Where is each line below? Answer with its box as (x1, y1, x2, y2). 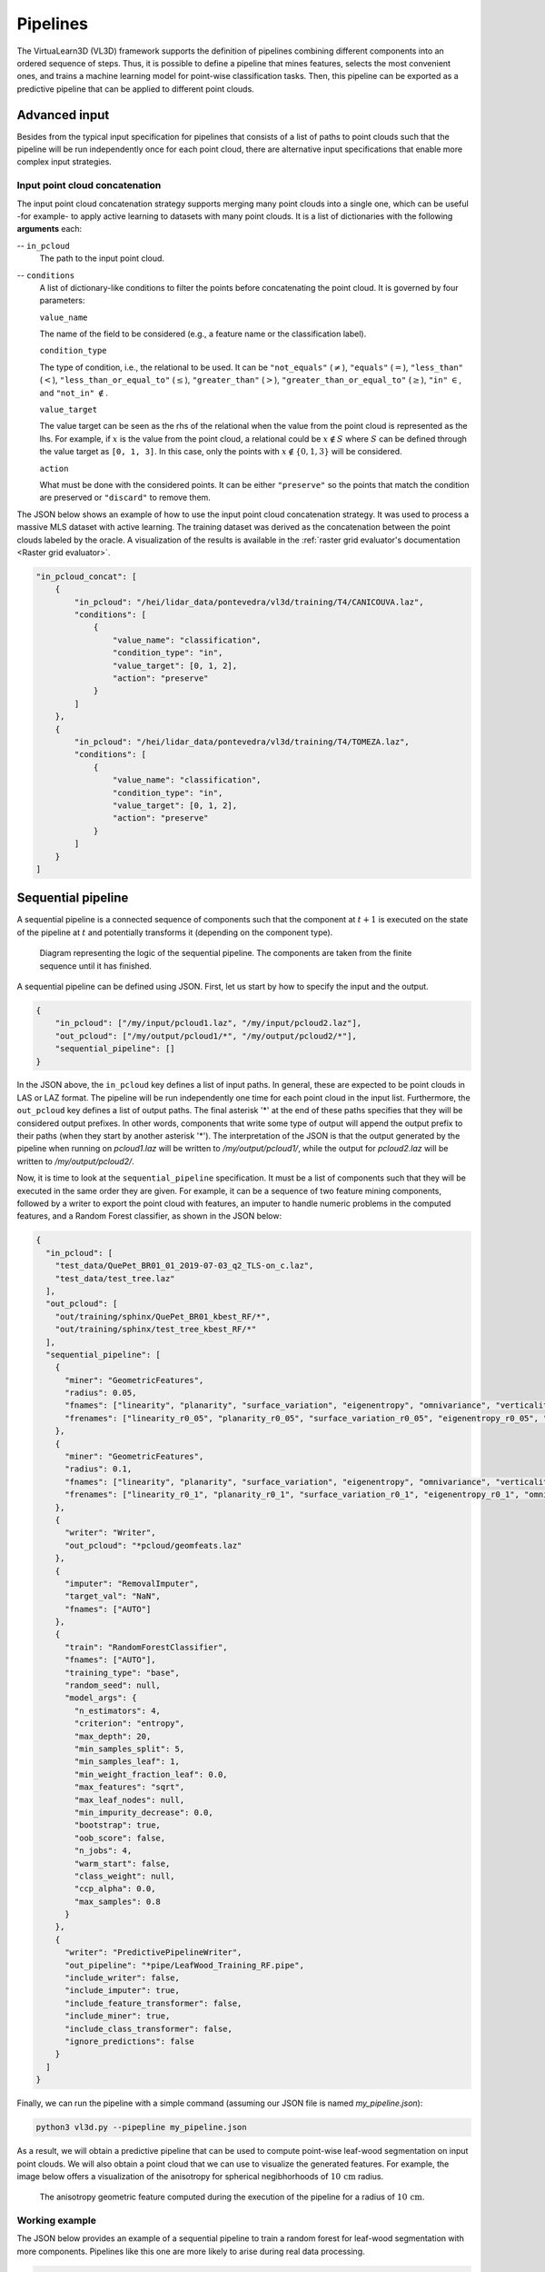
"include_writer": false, (64, 1973, 181, 1983)
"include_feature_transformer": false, (64, 1998, 243, 2008)
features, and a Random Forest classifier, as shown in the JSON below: (16, 1211, 282, 1221)
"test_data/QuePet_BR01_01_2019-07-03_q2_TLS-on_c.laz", (54, 1261, 314, 1271)
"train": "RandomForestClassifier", (64, 1641, 228, 1652)
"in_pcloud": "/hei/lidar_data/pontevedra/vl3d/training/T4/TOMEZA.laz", (74, 736, 411, 747)
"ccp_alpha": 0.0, (74, 1884, 156, 1894)
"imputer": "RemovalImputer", (64, 1578, 200, 1589)
